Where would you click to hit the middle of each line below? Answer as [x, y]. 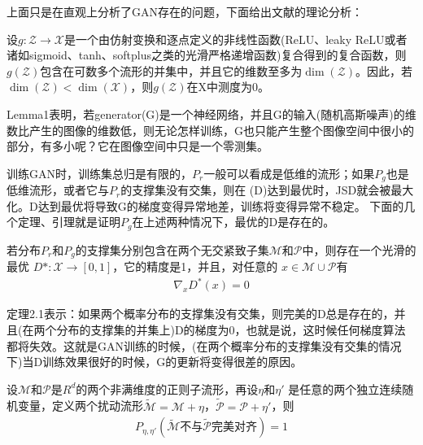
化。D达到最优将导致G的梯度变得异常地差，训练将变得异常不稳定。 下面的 [205, 205]
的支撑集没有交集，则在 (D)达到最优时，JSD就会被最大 [267, 190]
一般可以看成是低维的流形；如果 [289, 173]
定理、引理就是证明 [69, 222]
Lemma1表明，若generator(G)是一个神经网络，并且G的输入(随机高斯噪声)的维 [211, 113]
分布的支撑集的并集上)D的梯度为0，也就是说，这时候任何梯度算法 [231, 330]
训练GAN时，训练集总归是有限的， [99, 173]
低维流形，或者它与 [58, 190]
